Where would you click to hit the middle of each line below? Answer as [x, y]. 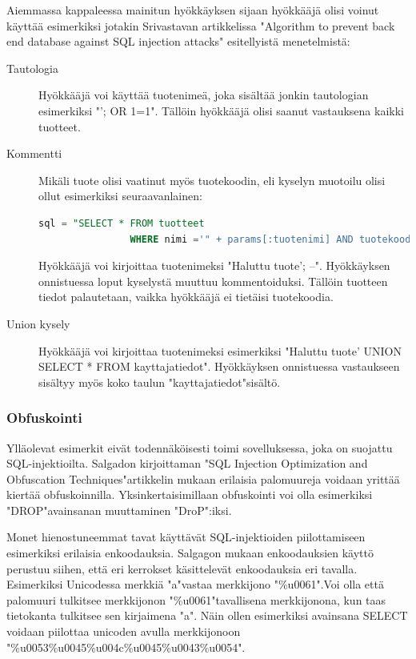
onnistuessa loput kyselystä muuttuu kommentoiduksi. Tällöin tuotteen [213, 281]
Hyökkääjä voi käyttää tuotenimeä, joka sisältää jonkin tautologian [204, 95]
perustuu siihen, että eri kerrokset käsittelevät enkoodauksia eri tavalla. [182, 568]
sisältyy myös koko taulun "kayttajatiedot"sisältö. [160, 382]
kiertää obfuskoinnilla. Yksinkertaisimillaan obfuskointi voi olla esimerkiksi [190, 494]
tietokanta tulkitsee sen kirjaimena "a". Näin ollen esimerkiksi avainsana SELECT [207, 615]
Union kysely [38, 323]
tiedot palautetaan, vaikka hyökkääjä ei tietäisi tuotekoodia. [186, 297]
